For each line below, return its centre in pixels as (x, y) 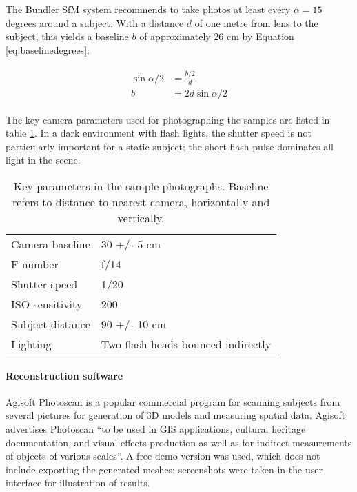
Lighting (31, 344)
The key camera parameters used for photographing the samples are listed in (168, 119)
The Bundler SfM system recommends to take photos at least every (148, 9)
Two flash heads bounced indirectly (186, 344)
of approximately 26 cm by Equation (217, 36)
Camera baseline (51, 244)
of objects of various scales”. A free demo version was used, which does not (163, 456)
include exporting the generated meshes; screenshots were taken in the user (164, 469)
